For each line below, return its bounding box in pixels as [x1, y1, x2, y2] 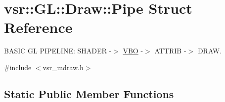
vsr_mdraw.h [43, 62, 84, 72]
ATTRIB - [154, 46, 186, 56]
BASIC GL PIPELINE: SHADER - [4, 46, 112, 56]
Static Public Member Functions [4, 86, 174, 101]
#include [4, 62, 32, 72]
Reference [4, 17, 73, 37]
